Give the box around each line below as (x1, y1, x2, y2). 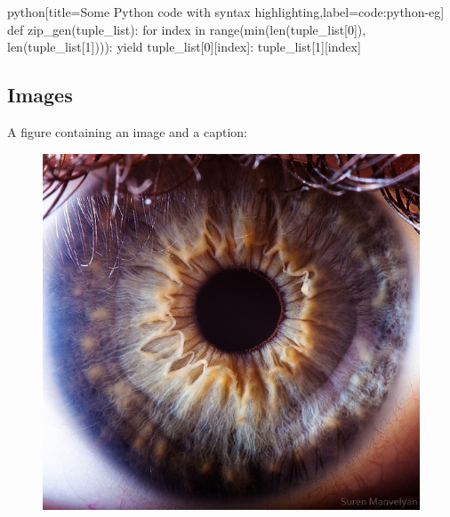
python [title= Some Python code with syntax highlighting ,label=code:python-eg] (7, 3, 445, 20)
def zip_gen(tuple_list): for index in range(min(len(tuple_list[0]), (7, 20, 366, 38)
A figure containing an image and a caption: (7, 122, 247, 141)
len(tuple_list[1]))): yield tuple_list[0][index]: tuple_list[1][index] (7, 37, 361, 56)
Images (7, 81, 73, 109)
